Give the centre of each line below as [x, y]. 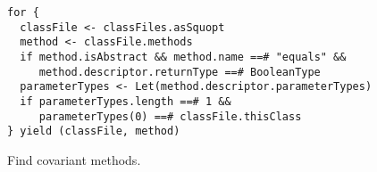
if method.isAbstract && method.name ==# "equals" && [183, 57]
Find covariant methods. [74, 159]
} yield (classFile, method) [94, 131]
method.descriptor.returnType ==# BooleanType [180, 72]
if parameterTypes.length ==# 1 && [126, 101]
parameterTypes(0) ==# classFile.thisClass [170, 116]
